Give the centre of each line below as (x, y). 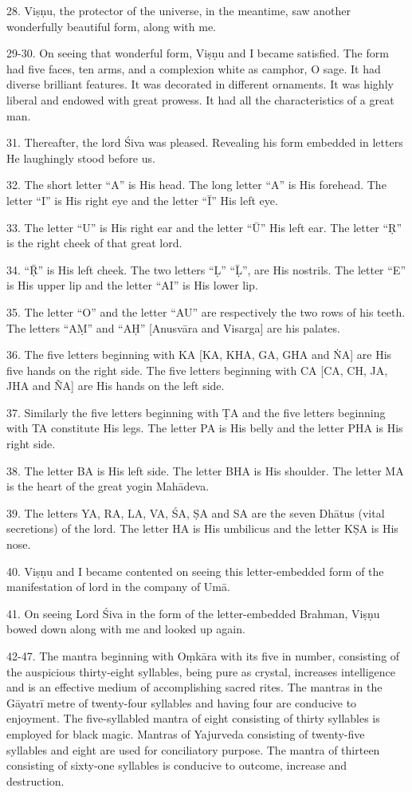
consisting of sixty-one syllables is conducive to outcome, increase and (177, 765)
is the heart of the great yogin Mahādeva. (108, 486)
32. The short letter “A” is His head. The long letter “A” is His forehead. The (196, 185)
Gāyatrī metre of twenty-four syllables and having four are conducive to (182, 702)
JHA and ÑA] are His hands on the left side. (116, 386)
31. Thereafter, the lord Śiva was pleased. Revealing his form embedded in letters (205, 142)
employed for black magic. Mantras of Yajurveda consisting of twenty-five (186, 733)
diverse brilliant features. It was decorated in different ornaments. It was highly (200, 84)
